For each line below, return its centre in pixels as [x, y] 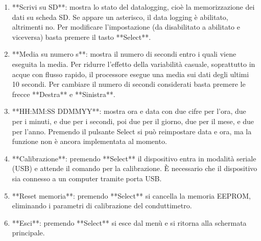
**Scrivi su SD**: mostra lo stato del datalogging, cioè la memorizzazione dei [133, 7]
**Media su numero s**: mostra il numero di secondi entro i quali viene [124, 54]
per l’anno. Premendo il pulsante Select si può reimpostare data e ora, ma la [132, 131]
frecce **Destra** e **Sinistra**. [64, 94]
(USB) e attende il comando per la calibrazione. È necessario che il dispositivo [135, 168]
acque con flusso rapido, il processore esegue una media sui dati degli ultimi [130, 74]
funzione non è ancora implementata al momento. [89, 141]
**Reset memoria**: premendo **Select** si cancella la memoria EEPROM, [131, 195]
